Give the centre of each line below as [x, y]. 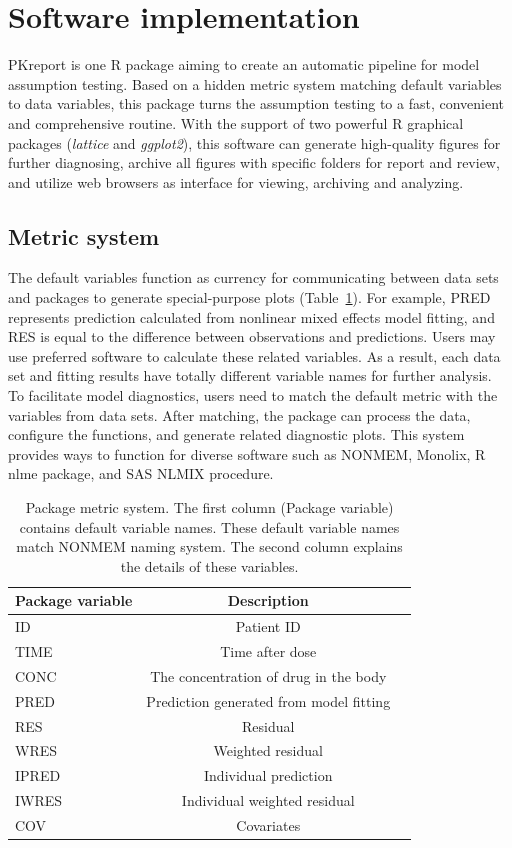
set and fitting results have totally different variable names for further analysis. [250, 375]
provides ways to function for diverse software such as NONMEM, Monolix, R [247, 453]
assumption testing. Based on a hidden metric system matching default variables [255, 83]
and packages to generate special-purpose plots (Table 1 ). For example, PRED [249, 297]
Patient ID [268, 626]
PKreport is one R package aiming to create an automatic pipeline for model [244, 64]
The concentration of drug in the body [268, 675]
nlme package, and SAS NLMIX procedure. [141, 473]
